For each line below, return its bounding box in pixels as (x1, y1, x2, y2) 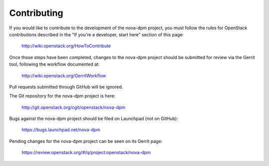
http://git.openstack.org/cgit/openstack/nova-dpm (21, 104, 126, 110)
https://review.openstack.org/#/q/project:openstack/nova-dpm (21, 150, 151, 156)
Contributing (9, 7, 63, 18)
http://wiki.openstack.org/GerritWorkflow (21, 73, 107, 79)
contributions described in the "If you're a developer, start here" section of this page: (9, 31, 184, 37)
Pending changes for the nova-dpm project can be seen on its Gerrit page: (9, 138, 163, 144)
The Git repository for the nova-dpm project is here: (9, 93, 116, 99)
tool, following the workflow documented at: (9, 61, 100, 67)
